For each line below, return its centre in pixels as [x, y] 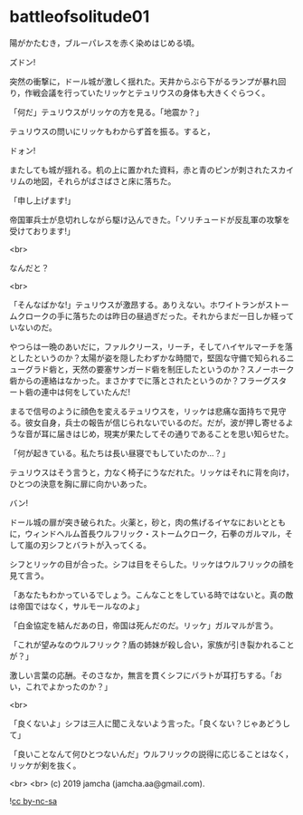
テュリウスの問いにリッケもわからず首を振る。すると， [112, 131]
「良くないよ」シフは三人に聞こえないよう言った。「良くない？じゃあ [138, 723]
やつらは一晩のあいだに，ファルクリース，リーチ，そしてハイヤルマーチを [147, 346]
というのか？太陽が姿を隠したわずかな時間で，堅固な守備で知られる [160, 358]
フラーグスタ [263, 380]
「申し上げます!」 [43, 200]
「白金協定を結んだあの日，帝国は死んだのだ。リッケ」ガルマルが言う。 [144, 625]
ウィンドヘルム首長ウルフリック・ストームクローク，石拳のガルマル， [155, 533]
